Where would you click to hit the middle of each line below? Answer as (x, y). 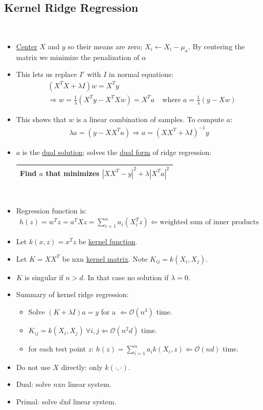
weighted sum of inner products (209, 222)
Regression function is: (51, 210)
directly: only (82, 367)
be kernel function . (108, 241)
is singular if (44, 277)
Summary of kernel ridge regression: (72, 294)
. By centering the (216, 46)
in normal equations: (141, 74)
